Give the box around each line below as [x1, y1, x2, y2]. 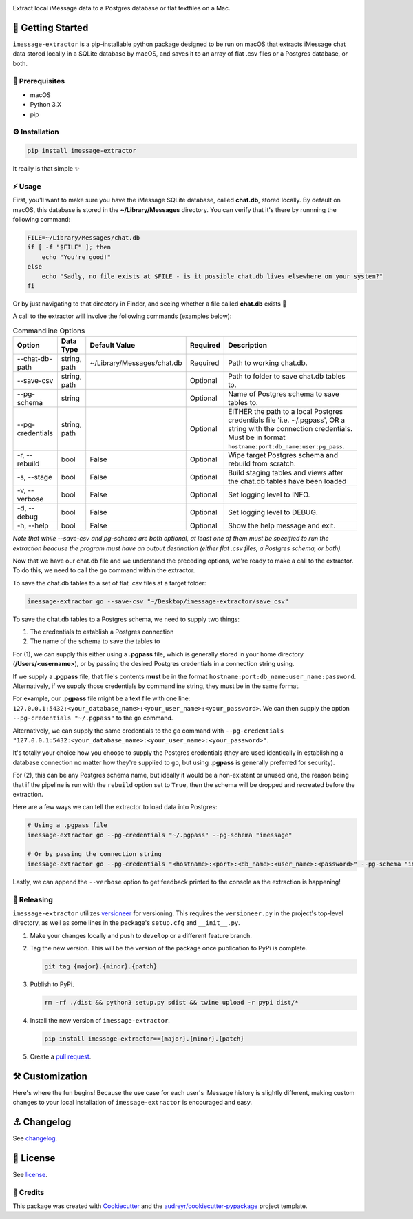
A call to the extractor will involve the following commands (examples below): [12, 312, 232, 320]
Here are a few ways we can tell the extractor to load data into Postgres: [12, 803, 218, 811]
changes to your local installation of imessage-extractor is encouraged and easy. [12, 1098, 253, 1107]
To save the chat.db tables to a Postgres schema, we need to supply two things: [12, 615, 240, 623]
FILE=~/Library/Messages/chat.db [27, 234, 140, 242]
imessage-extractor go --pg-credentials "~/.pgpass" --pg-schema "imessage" [27, 831, 293, 839]
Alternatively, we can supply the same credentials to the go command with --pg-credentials [12, 727, 284, 735]
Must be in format [228, 433, 286, 442]
